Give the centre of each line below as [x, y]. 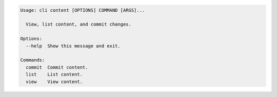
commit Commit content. [57, 67]
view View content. [54, 81]
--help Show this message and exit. [73, 46]
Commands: [33, 60]
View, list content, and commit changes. [79, 25]
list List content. [54, 75]
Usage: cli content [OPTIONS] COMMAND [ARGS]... [83, 10]
